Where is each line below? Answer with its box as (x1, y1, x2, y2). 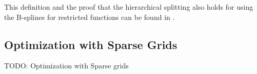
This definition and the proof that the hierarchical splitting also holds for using (4, 2, 253, 12)
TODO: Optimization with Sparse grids (4, 60, 129, 71)
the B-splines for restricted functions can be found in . (4, 11, 175, 22)
